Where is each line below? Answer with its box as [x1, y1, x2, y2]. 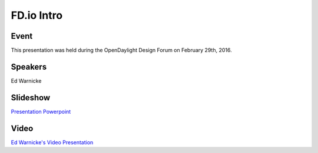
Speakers [11, 62, 47, 72]
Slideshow [11, 93, 51, 103]
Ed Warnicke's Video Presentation [11, 138, 94, 146]
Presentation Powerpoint [11, 108, 71, 115]
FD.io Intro [11, 9, 63, 22]
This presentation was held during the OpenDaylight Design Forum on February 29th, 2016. [11, 47, 232, 54]
